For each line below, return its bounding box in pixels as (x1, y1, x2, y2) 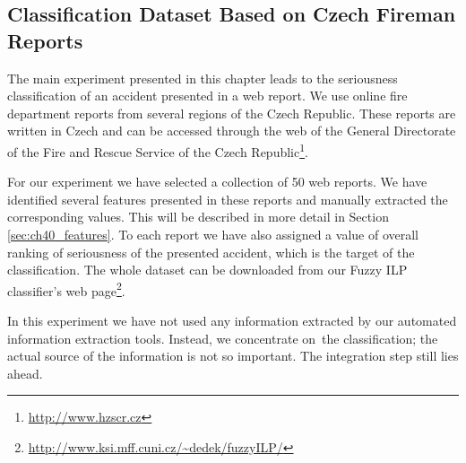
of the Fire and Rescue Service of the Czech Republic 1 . (7, 139, 308, 161)
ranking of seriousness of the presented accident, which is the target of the (7, 242, 415, 261)
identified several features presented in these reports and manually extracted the (7, 189, 448, 208)
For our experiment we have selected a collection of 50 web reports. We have (7, 172, 427, 191)
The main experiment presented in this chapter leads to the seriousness (7, 68, 398, 87)
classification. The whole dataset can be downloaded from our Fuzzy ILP (7, 260, 408, 279)
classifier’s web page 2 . (7, 278, 125, 300)
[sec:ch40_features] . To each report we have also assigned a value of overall (7, 225, 419, 243)
